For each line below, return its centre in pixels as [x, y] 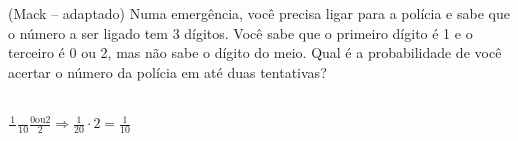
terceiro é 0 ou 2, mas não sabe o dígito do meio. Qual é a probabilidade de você [255, 52]
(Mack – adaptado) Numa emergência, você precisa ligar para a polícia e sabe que [259, 13]
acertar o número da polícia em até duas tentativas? [167, 71]
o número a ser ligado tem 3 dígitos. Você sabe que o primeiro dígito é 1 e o [240, 32]
